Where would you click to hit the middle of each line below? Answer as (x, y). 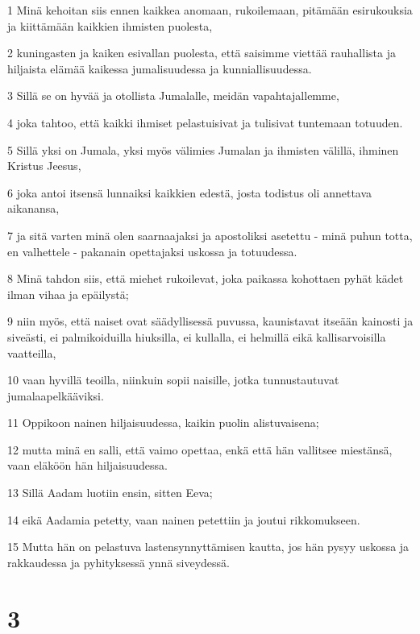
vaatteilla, (32, 352)
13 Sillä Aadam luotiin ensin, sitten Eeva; (110, 493)
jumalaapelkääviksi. (56, 395)
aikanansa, (33, 208)
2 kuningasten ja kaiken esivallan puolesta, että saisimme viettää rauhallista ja (202, 53)
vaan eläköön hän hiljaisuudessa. (87, 465)
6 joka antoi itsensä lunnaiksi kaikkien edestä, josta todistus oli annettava (190, 192)
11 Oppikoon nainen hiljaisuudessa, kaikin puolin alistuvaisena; (163, 423)
